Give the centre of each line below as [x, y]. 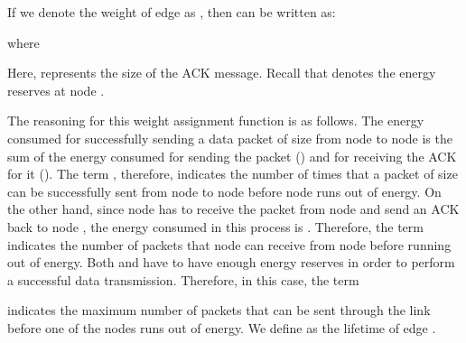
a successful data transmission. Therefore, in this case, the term [183, 279]
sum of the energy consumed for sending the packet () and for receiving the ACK [232, 156]
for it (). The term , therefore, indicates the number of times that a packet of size [233, 174]
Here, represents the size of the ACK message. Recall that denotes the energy [222, 73]
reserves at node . [56, 90]
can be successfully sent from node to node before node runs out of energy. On [224, 191]
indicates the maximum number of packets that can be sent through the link [219, 310]
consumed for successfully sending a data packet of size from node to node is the [230, 138]
